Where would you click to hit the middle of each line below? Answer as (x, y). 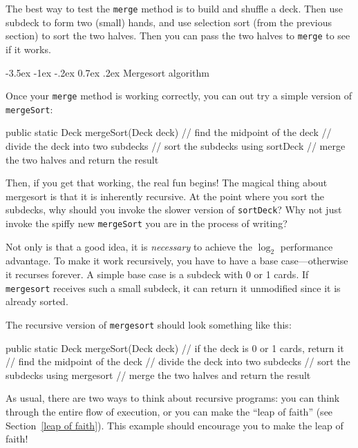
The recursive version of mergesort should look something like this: (149, 324)
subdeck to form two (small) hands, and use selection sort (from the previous (169, 22)
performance (307, 246)
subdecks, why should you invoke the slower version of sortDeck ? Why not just (174, 210)
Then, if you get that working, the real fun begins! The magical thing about (167, 183)
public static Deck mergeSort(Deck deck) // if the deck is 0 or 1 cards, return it (175, 348)
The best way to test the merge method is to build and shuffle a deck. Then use (175, 8)
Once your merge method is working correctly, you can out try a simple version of (179, 96)
